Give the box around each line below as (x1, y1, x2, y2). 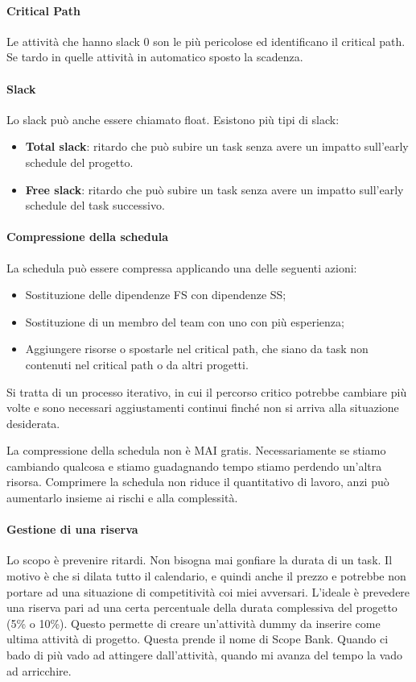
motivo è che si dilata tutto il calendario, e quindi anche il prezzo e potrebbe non (6, 568, 406, 584)
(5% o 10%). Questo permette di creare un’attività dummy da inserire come (6, 614, 381, 631)
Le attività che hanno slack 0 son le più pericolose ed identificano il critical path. (6, 32, 406, 49)
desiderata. (6, 414, 60, 431)
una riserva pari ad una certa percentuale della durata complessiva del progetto (6, 599, 397, 616)
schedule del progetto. (25, 153, 134, 170)
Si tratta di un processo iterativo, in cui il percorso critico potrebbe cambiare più (6, 383, 407, 400)
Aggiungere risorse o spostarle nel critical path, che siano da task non (25, 340, 369, 357)
